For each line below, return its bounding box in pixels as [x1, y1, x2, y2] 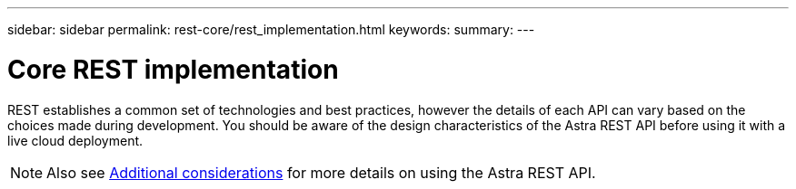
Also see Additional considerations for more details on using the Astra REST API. [46, 163, 596, 182]
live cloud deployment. [7, 132, 144, 148]
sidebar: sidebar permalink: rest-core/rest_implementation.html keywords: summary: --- [7, 22, 535, 37]
